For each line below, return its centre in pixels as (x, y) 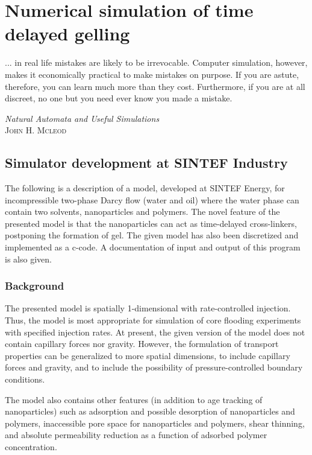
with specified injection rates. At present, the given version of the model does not (155, 332)
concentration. (31, 446)
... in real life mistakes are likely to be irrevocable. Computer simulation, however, (156, 62)
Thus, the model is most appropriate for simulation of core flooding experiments (153, 320)
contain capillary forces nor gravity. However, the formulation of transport (142, 344)
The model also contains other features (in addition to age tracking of (134, 399)
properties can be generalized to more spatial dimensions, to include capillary (148, 355)
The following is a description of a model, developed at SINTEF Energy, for (145, 188)
